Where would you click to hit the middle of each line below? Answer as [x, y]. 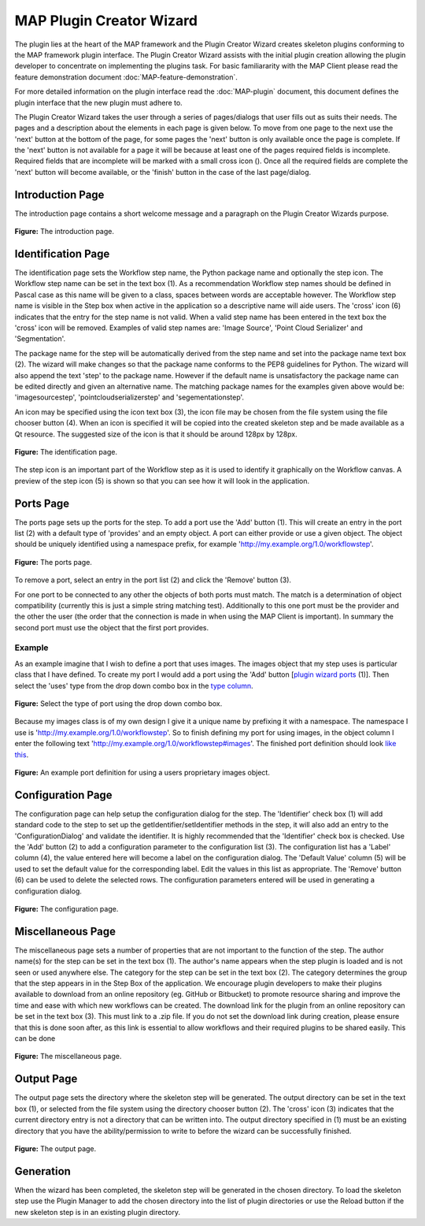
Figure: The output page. [55, 1148]
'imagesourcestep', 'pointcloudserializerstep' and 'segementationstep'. [129, 397]
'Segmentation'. [40, 339]
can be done [35, 1038]
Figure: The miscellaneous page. [68, 1057]
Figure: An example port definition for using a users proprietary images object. [142, 772]
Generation [42, 1171]
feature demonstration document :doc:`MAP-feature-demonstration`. [126, 77]
